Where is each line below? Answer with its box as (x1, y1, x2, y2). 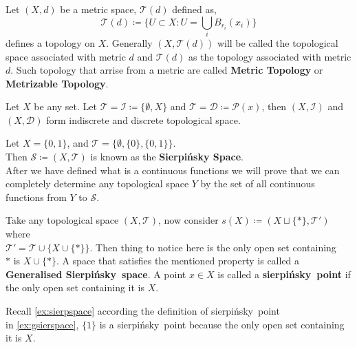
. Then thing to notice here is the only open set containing (89, 240, 336, 254)
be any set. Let (34, 99, 97, 114)
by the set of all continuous (200, 176, 315, 191)
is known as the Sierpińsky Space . (90, 149, 244, 164)
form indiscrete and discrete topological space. (46, 112, 241, 127)
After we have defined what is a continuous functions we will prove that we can (6, 162, 340, 177)
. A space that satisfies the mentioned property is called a (56, 253, 300, 268)
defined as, (172, 2, 217, 16)
